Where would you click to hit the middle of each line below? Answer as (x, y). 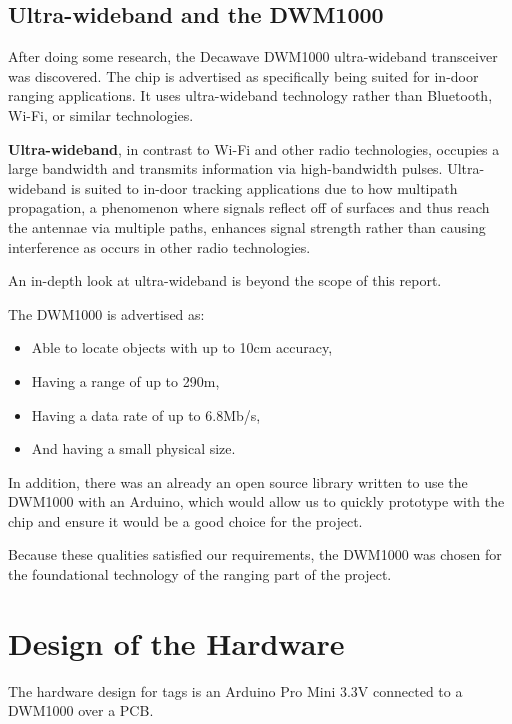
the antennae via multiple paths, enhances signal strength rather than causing (247, 226)
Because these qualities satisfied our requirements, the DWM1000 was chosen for (255, 554)
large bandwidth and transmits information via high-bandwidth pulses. (225, 168)
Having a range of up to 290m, (125, 380)
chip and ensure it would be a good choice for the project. (185, 520)
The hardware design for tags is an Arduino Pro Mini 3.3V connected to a (235, 690)
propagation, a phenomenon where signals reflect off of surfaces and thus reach (249, 207)
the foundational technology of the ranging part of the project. (200, 574)
